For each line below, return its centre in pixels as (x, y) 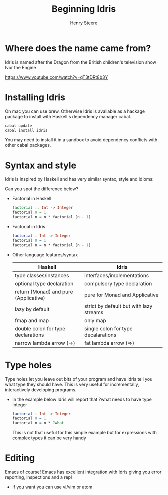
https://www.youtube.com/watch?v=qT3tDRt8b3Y (57, 77)
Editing (20, 458)
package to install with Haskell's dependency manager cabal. (68, 116)
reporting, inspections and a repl (39, 477)
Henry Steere (84, 23)
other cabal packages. (28, 145)
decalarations (100, 335)
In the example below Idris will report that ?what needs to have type (82, 399)
